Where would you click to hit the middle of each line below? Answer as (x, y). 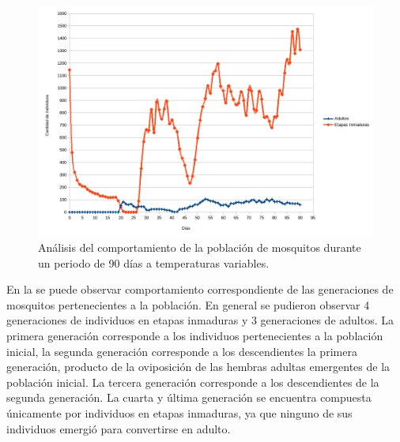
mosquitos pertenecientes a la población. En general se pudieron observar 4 (188, 304)
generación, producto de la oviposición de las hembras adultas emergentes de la (198, 367)
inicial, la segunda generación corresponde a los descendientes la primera (182, 351)
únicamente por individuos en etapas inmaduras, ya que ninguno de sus (179, 413)
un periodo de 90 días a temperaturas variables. (154, 262)
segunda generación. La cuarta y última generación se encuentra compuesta (189, 397)
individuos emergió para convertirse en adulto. (119, 428)
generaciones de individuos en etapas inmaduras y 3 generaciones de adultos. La (200, 320)
